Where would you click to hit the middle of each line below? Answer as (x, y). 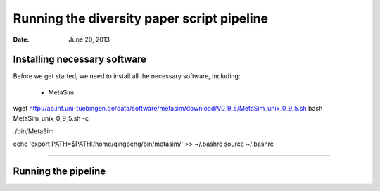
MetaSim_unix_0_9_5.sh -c (51, 118)
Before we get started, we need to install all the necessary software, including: (127, 76)
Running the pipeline (59, 172)
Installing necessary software (80, 60)
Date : (21, 39)
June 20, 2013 (89, 39)
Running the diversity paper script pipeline (141, 18)
